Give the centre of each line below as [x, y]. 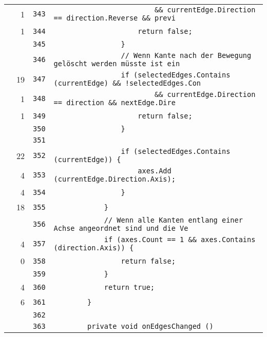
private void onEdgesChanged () [150, 326]
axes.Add [155, 171]
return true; [129, 287]
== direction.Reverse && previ [115, 18]
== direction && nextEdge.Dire [115, 103]
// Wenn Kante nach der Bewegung [186, 55]
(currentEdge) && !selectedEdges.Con [127, 83]
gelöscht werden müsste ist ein [117, 64]
